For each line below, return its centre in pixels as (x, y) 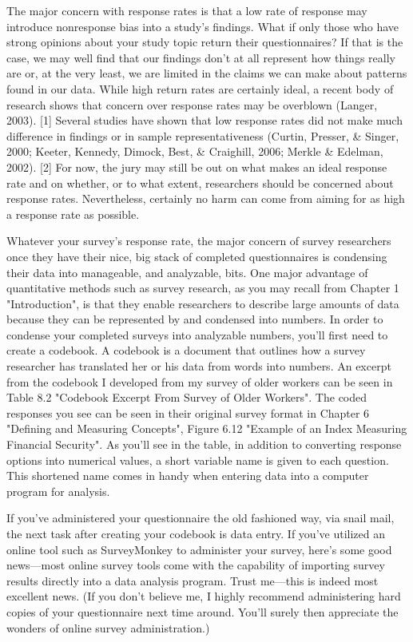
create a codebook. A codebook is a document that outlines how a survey (186, 350)
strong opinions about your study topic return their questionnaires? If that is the (205, 42)
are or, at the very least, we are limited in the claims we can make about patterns (207, 73)
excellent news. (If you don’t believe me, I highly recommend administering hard (204, 596)
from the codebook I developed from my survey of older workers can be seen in (200, 381)
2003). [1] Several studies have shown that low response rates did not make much (205, 120)
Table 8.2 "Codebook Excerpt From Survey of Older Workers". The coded (187, 397)
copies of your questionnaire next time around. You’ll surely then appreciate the (203, 611)
